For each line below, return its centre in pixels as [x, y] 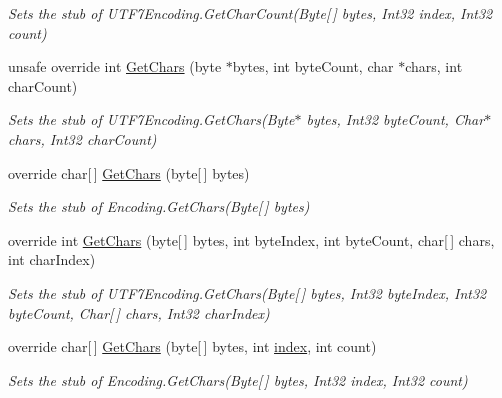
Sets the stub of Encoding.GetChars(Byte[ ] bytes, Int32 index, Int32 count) [238, 379]
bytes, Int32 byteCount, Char [395, 119]
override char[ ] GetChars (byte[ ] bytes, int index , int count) [192, 346]
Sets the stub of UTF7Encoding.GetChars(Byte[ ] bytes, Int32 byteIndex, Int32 [247, 292]
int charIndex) [52, 259]
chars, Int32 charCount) [82, 138]
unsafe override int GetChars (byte [115, 66]
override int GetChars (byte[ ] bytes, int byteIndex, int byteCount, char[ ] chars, [251, 239]
